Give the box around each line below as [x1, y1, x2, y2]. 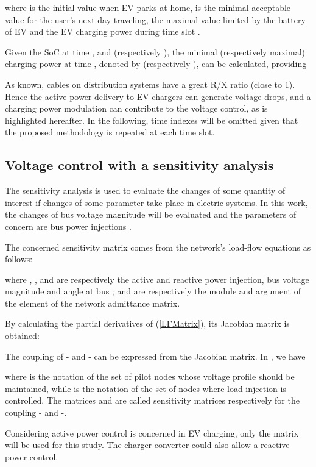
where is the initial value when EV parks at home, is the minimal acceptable [5, 1, 291, 13]
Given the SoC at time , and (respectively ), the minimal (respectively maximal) [5, 45, 306, 58]
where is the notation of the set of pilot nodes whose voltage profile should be [5, 370, 295, 383]
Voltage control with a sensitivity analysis [5, 155, 274, 174]
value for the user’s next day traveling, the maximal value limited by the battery [5, 13, 306, 26]
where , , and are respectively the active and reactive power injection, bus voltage [5, 273, 309, 285]
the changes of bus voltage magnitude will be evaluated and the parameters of [5, 208, 297, 221]
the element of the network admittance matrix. [5, 296, 180, 309]
